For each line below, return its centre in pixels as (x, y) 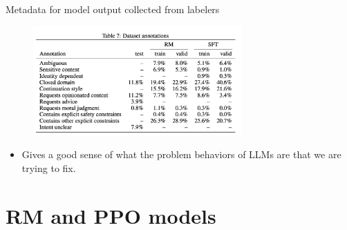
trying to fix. (49, 167)
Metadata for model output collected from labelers (113, 9)
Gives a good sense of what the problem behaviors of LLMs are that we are (181, 154)
